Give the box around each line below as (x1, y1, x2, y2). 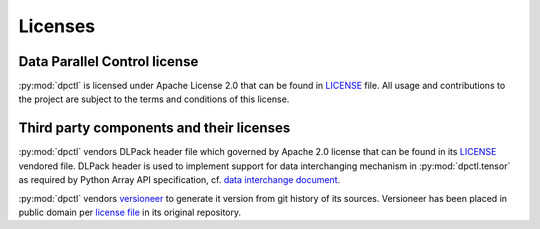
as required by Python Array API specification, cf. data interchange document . (18, 174, 341, 186)
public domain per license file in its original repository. (18, 206, 242, 218)
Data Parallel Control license (18, 53, 199, 70)
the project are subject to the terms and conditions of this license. (18, 93, 290, 105)
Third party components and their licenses (18, 120, 291, 137)
